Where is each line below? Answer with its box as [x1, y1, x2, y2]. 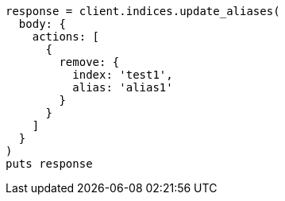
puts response [6, 157, 93, 170]
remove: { [59, 56, 120, 68]
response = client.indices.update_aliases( [6, 5, 280, 17]
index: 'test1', [72, 68, 173, 81]
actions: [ [32, 30, 100, 43]
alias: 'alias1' [72, 81, 173, 94]
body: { [18, 17, 66, 30]
